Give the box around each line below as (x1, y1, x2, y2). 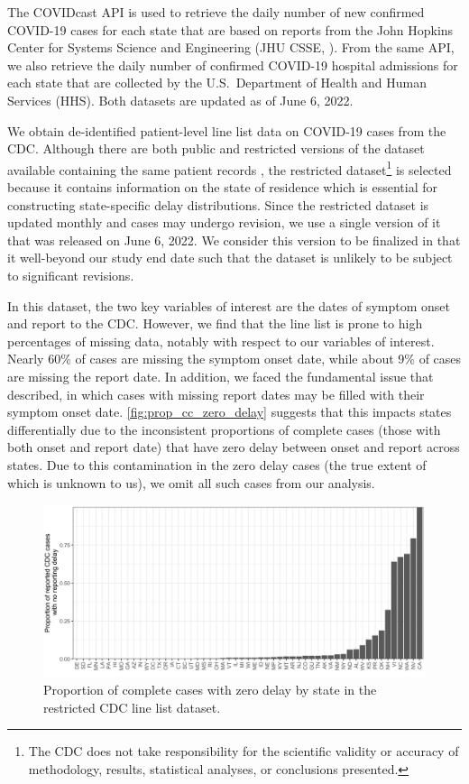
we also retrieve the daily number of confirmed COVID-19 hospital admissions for (7, 55, 458, 74)
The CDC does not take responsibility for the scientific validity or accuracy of (28, 742, 459, 761)
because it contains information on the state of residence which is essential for (7, 178, 438, 196)
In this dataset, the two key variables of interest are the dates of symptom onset (7, 296, 450, 315)
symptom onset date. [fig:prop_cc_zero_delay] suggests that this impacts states (7, 402, 452, 421)
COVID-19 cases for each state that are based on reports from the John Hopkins (7, 20, 454, 39)
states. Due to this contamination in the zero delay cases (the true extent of (7, 455, 427, 474)
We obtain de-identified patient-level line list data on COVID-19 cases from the (7, 121, 446, 140)
